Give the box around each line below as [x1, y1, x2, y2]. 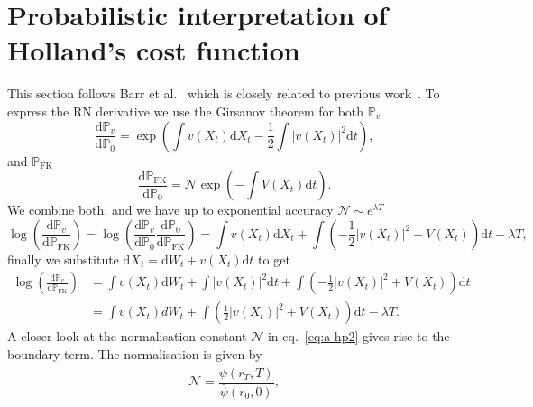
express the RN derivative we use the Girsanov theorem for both [7, 101, 364, 120]
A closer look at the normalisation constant [7, 327, 247, 346]
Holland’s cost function [7, 32, 300, 69]
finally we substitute [7, 249, 119, 268]
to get [258, 249, 290, 268]
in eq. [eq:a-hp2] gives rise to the [267, 327, 450, 346]
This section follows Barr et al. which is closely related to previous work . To [7, 84, 440, 103]
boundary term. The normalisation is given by [7, 344, 262, 363]
